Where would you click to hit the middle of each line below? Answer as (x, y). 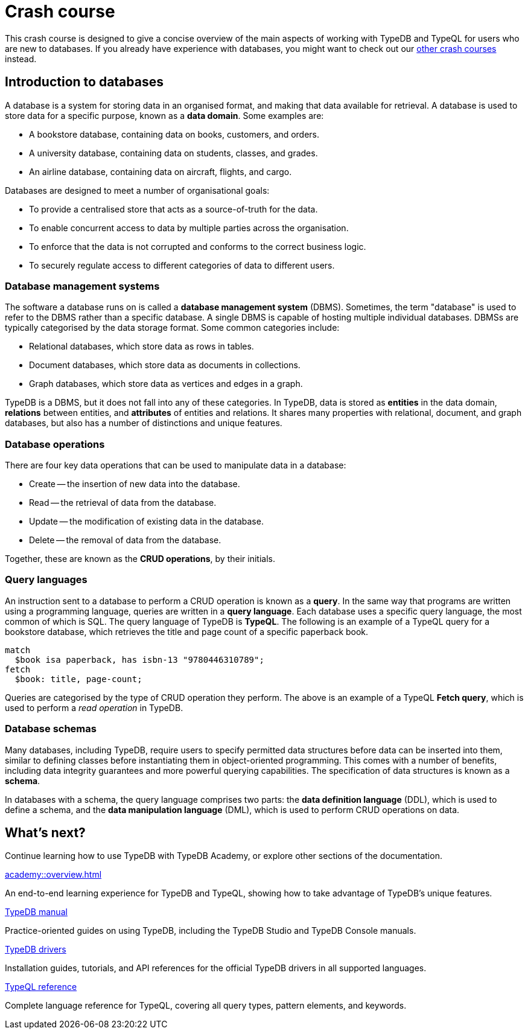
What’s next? (45, 833)
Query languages (46, 580)
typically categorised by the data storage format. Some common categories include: (172, 328)
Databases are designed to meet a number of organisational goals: (137, 190)
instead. (21, 59)
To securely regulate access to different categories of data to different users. (182, 265)
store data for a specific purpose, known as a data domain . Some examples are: (164, 115)
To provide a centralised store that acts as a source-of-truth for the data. (173, 209)
